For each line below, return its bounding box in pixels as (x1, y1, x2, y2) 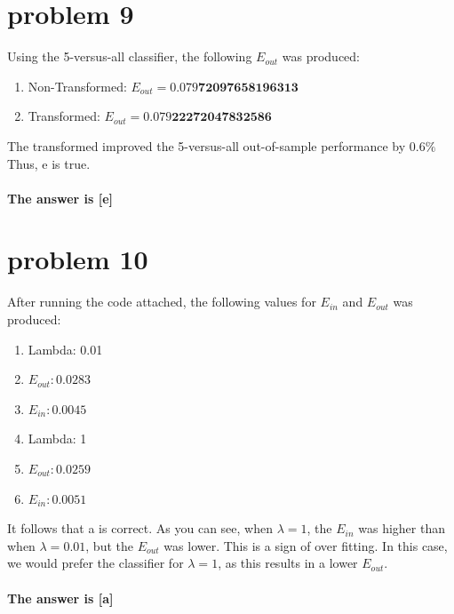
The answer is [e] (7, 188, 114, 207)
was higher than (358, 519, 445, 538)
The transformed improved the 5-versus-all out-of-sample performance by (7, 136, 406, 155)
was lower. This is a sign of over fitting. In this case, (163, 536, 448, 554)
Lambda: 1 (28, 429, 87, 448)
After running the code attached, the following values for (7, 292, 316, 311)
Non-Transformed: (28, 76, 127, 95)
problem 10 (7, 241, 148, 277)
